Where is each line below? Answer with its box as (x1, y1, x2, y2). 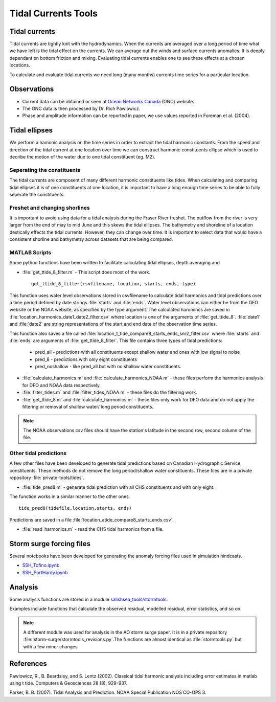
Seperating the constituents (9, 166, 81, 173)
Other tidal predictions (9, 449, 67, 457)
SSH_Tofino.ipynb (22, 562, 60, 569)
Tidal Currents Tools (9, 8, 98, 19)
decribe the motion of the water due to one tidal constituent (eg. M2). (9, 154, 156, 160)
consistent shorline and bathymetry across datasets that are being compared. (9, 236, 173, 242)
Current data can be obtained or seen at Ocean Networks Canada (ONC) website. (22, 98, 194, 104)
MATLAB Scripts (9, 249, 51, 256)
